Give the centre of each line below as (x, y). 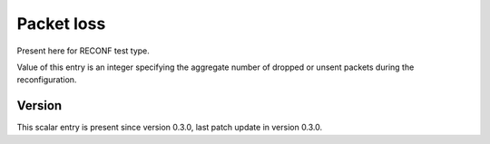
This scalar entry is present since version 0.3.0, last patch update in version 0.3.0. (170, 128)
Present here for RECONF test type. (83, 51)
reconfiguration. (47, 80)
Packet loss (61, 24)
